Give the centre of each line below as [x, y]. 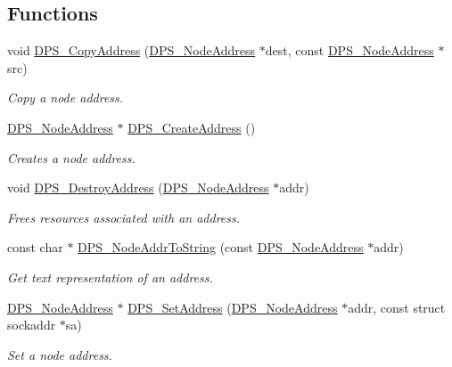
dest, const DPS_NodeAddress [349, 50]
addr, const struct [397, 307]
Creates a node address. [71, 157]
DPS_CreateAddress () [192, 127]
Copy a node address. [66, 98]
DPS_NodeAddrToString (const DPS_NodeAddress [221, 247]
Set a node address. [60, 354]
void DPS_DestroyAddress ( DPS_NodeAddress [138, 188]
